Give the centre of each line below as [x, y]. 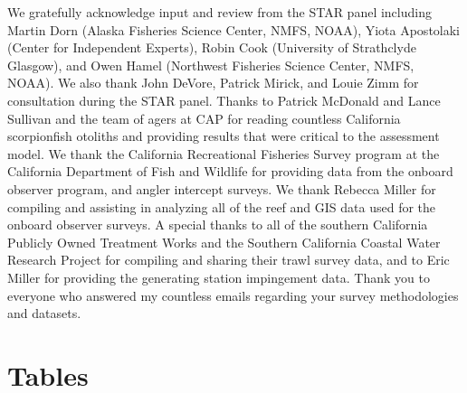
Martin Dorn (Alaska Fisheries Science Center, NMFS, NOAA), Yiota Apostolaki [234, 29]
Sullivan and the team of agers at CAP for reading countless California [204, 118]
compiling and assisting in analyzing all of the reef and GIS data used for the [222, 206]
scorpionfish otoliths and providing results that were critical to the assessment [224, 136]
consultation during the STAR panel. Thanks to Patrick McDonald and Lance [224, 100]
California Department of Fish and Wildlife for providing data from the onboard [230, 171]
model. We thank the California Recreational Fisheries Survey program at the [224, 153]
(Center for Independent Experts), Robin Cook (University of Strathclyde [212, 47]
